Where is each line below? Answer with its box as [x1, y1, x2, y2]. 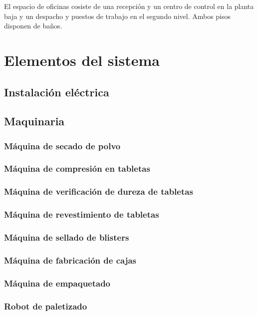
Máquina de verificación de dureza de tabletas [4, 185, 193, 198]
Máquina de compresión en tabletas [4, 162, 150, 175]
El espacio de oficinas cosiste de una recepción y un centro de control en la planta [4, 1, 254, 11]
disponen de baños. [4, 20, 62, 31]
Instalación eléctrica [4, 84, 109, 99]
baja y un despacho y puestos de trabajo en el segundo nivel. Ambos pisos [4, 10, 231, 21]
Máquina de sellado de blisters [4, 231, 129, 244]
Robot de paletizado [4, 300, 87, 312]
